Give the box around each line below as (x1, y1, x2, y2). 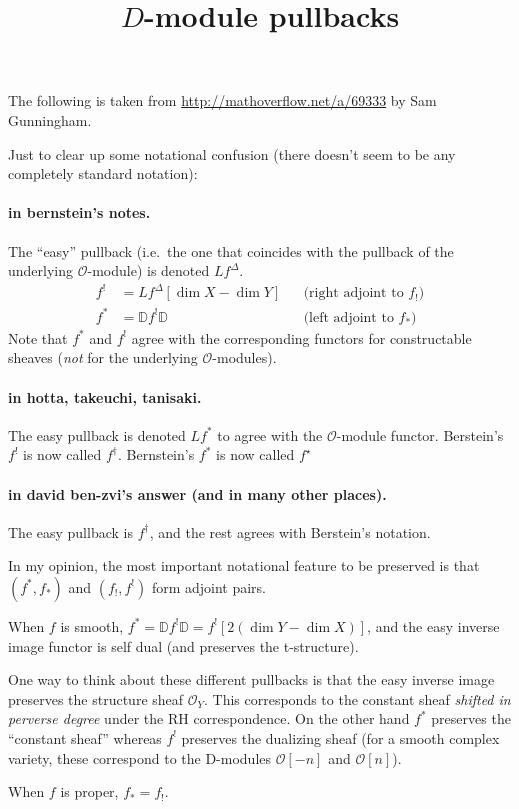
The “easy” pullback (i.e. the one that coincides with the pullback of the (8, 240, 454, 261)
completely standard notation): (8, 163, 198, 184)
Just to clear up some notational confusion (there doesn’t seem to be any (8, 143, 456, 164)
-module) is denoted (87, 260, 210, 281)
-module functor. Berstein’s (336, 424, 504, 445)
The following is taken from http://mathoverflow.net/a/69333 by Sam (8, 90, 437, 111)
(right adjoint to (303, 286, 404, 301)
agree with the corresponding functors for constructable (131, 327, 472, 348)
